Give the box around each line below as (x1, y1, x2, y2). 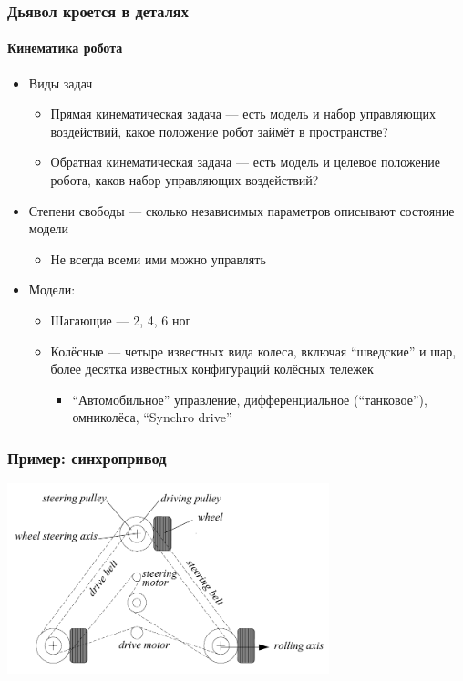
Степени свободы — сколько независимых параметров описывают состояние (28, 201, 455, 220)
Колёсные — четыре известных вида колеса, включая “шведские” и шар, (50, 341, 457, 360)
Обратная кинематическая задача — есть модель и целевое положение (50, 152, 440, 171)
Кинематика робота (7, 38, 123, 57)
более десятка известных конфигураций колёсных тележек (50, 359, 374, 378)
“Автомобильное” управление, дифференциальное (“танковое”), (72, 389, 427, 408)
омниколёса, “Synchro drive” (72, 408, 232, 427)
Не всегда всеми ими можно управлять (50, 249, 266, 268)
